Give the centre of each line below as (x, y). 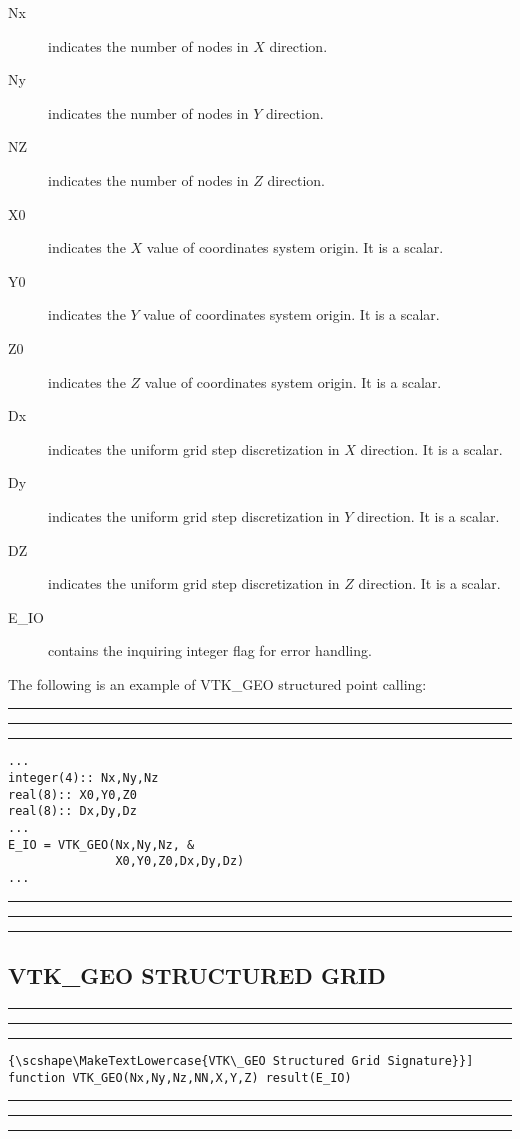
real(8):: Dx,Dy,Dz (72, 811)
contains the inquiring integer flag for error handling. (210, 650)
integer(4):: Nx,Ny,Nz (83, 778)
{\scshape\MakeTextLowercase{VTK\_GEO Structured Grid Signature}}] (241, 1060)
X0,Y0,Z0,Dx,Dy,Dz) (180, 861)
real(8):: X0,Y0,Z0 (72, 794)
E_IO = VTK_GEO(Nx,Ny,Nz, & (101, 844)
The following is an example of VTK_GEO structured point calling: (217, 683)
